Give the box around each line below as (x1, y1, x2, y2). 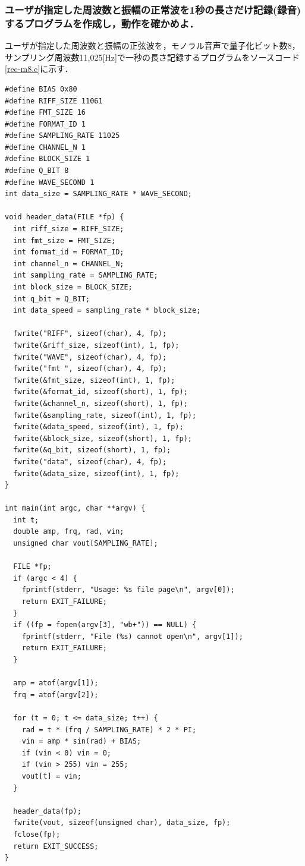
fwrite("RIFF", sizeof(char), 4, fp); (13, 329, 167, 338)
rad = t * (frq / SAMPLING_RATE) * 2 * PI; (21, 725, 197, 734)
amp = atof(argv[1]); (13, 679, 99, 688)
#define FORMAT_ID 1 (5, 119, 86, 128)
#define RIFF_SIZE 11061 (5, 96, 103, 105)
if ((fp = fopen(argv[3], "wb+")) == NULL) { (13, 621, 197, 629)
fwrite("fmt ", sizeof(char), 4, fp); (13, 364, 167, 373)
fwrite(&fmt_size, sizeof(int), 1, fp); (13, 376, 175, 385)
